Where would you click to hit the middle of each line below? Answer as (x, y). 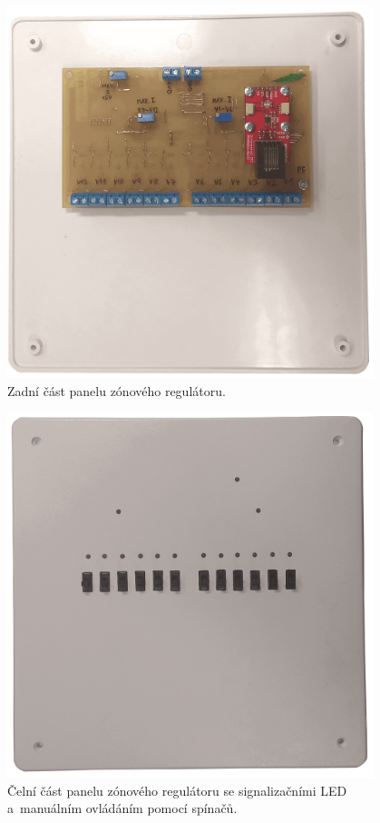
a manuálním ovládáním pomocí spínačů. (122, 808)
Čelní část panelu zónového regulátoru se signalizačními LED (177, 790)
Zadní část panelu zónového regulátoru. (117, 390)
